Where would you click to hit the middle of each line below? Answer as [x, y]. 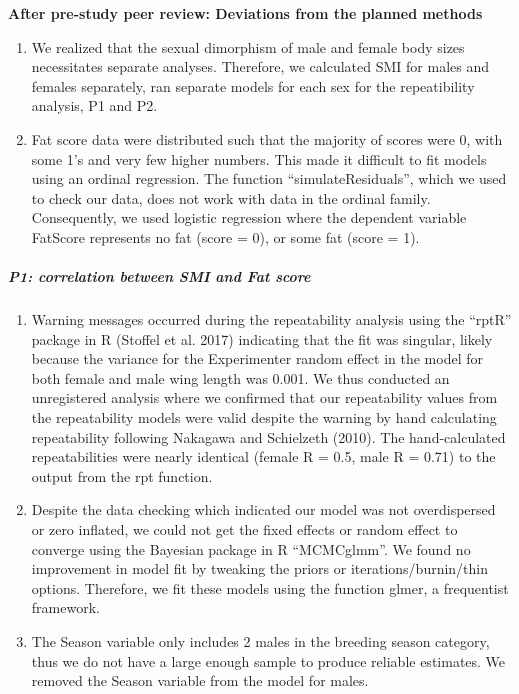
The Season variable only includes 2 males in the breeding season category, [260, 641]
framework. [65, 607]
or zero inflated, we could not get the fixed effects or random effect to [244, 529]
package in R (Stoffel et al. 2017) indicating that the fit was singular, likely [262, 338]
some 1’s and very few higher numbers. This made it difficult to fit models [259, 158]
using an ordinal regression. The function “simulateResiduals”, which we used [269, 178]
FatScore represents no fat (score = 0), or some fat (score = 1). [225, 236]
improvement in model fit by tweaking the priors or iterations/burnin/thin [260, 568]
